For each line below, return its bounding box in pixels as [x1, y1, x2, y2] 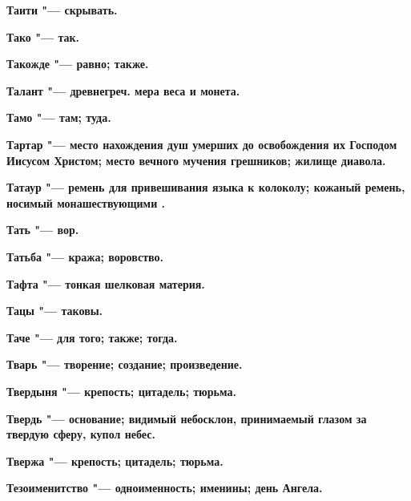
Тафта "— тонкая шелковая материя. [6, 275, 205, 292]
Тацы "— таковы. [6, 302, 103, 319]
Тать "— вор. [6, 221, 79, 238]
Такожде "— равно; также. [6, 55, 149, 72]
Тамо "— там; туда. [6, 109, 111, 126]
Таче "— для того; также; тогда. [6, 329, 178, 345]
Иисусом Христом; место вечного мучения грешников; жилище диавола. [6, 152, 386, 168]
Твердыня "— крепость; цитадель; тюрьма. [6, 382, 236, 399]
